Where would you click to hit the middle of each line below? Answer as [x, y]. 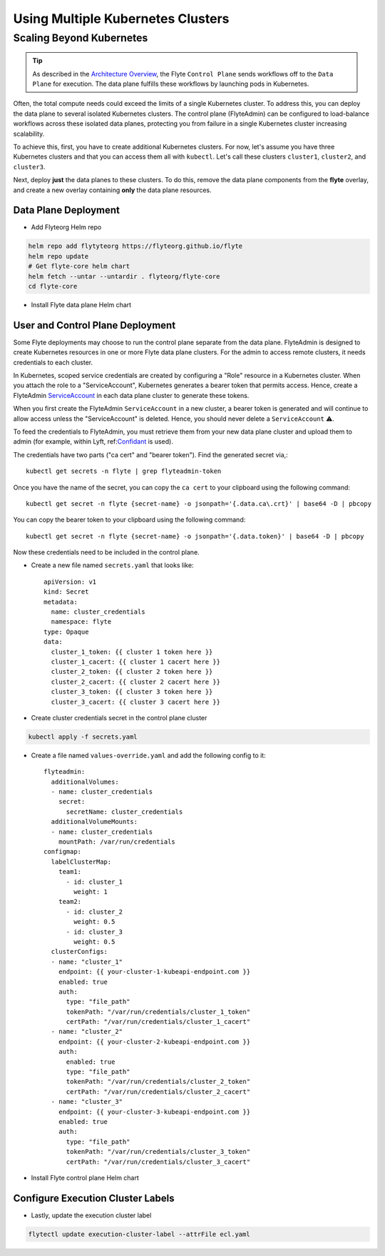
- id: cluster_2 [94, 912]
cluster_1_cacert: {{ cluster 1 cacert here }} [136, 662]
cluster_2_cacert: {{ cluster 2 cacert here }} [136, 682]
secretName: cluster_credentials [124, 812]
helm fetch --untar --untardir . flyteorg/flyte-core [124, 276]
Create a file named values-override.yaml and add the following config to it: [149, 755]
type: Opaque [66, 632]
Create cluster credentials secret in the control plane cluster [119, 717]
